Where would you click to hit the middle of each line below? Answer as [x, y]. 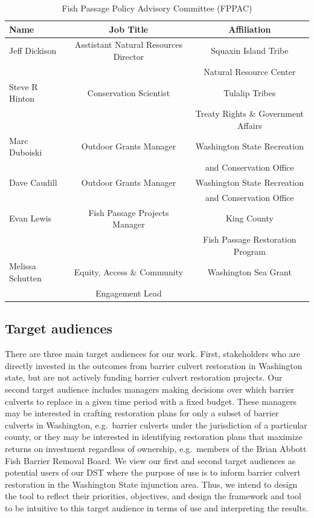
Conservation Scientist [129, 92]
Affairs [250, 125]
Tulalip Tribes [250, 92]
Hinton [22, 98]
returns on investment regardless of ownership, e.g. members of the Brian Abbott [156, 448]
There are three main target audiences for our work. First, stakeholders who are [153, 354]
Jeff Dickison [33, 51]
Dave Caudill [33, 182]
